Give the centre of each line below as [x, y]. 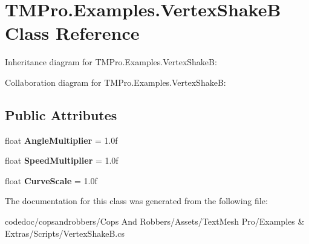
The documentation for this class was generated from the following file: [136, 201]
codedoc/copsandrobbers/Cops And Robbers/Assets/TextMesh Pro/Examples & [155, 221]
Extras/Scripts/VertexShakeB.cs [65, 233]
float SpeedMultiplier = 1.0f [62, 160]
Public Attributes [61, 114]
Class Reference [72, 33]
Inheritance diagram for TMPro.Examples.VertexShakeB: [111, 62]
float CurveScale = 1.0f [51, 180]
